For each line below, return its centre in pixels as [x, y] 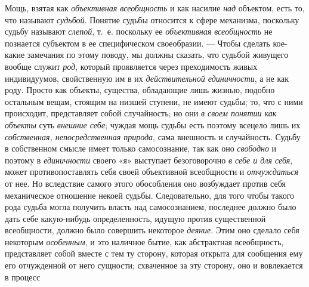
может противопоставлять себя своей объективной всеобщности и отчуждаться [152, 172]
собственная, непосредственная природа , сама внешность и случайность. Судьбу [153, 136]
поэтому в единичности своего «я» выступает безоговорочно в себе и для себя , [149, 160]
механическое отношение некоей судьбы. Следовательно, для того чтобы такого [150, 195]
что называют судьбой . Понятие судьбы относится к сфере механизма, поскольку [152, 19]
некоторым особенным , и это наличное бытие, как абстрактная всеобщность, [144, 241]
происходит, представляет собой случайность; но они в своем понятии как [141, 113]
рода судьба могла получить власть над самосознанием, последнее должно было [151, 207]
